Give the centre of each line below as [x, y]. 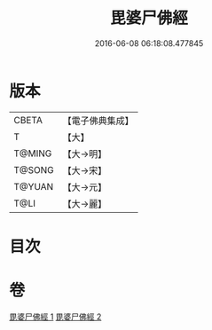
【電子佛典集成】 [98, 121]
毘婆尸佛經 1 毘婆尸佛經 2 [55, 317]
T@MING [33, 153]
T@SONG [34, 169]
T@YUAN [34, 186]
